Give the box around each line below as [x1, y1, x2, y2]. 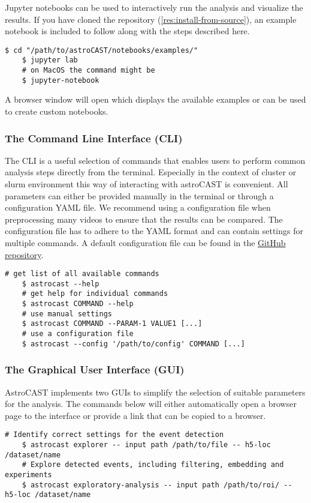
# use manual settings [22, 309, 112, 318]
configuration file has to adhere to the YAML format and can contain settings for [5, 224, 303, 237]
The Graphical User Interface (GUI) [5, 362, 185, 377]
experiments [5, 471, 52, 480]
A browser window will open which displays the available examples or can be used [5, 93, 306, 106]
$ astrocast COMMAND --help [22, 300, 134, 309]
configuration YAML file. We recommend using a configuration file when [5, 201, 271, 214]
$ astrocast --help [22, 279, 99, 288]
